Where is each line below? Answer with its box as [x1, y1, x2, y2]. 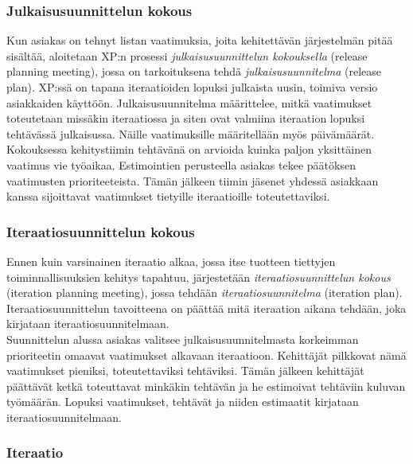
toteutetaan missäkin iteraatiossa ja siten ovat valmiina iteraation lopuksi [6, 110, 365, 127]
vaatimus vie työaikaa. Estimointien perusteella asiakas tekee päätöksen [6, 156, 356, 173]
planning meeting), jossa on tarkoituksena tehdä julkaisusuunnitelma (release [6, 63, 382, 80]
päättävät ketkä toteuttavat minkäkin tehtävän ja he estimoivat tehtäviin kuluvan [6, 377, 406, 394]
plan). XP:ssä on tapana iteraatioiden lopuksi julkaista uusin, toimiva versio [6, 79, 378, 95]
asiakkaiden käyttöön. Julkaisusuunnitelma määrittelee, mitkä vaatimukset [6, 94, 372, 111]
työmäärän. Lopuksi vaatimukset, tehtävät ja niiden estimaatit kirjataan [6, 393, 359, 410]
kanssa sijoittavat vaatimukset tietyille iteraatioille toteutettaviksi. [6, 188, 330, 205]
